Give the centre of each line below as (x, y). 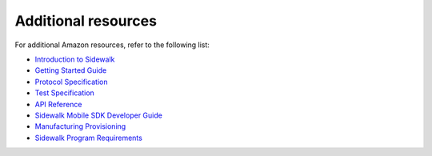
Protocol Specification (71, 82)
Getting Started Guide (71, 70)
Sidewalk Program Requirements (89, 138)
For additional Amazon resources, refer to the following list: (112, 45)
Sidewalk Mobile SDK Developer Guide (99, 115)
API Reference (58, 104)
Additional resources (86, 21)
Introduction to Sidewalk (75, 59)
